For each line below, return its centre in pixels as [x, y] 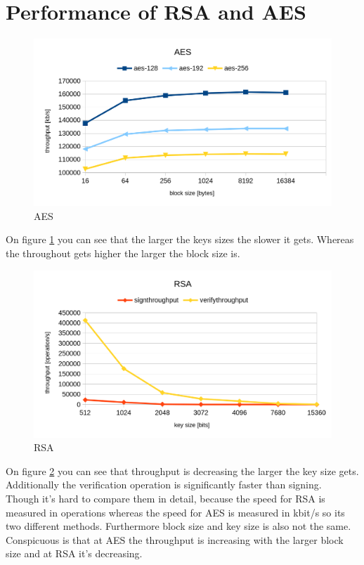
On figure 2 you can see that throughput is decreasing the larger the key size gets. [182, 470]
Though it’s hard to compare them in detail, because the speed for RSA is [165, 499]
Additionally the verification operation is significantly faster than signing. [164, 485]
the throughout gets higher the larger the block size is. [123, 253]
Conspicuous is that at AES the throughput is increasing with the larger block [175, 539]
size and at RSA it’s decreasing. [74, 553]
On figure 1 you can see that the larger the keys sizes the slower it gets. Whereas [180, 239]
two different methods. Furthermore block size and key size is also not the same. [178, 526]
